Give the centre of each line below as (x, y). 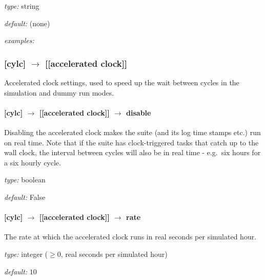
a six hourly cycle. (33, 162)
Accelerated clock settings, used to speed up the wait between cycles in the (122, 82)
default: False (25, 197)
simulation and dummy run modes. (59, 92)
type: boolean (25, 180)
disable (139, 112)
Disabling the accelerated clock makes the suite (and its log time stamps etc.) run (132, 132)
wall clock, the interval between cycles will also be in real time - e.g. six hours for (132, 152)
